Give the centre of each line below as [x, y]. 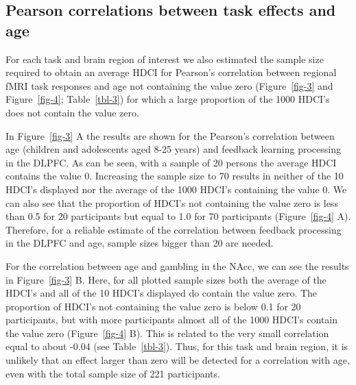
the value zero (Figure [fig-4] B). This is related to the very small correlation [167, 333]
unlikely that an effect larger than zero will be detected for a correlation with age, [178, 360]
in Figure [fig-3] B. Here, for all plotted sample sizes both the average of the [166, 279]
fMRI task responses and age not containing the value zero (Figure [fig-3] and [169, 85]
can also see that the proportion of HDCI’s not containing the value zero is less [172, 202]
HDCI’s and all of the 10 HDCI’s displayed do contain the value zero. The [162, 293]
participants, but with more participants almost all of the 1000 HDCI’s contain [172, 320]
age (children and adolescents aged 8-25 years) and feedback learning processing [173, 149]
